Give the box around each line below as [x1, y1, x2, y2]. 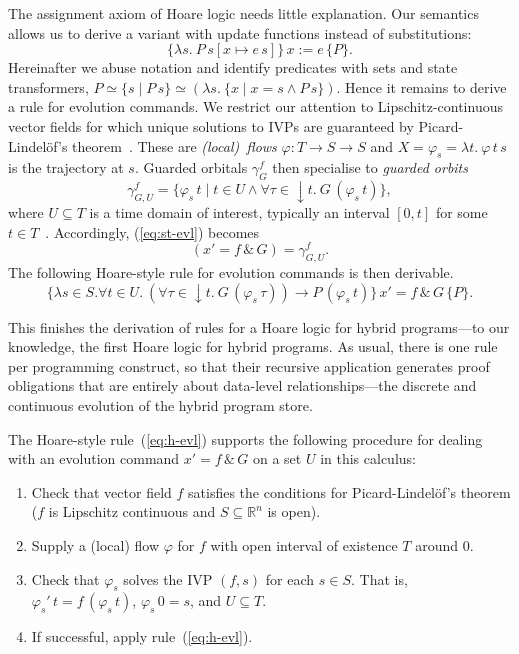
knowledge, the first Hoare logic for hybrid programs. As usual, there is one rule [8, 336, 498, 357]
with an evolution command [8, 448, 180, 469]
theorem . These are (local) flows [72, 135, 277, 156]
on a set [252, 448, 302, 469]
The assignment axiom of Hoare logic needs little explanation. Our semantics [8, 3, 479, 23]
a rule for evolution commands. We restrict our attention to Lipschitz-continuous [8, 96, 503, 117]
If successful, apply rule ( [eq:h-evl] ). [31, 626, 253, 647]
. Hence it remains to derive [336, 76, 507, 97]
